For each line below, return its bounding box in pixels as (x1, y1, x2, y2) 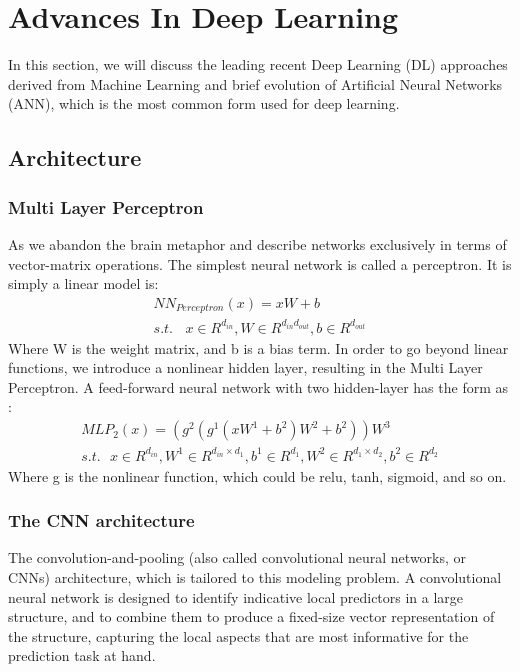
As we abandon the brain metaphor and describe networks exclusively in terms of (8, 233, 507, 254)
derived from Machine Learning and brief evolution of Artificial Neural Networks (8, 73, 503, 94)
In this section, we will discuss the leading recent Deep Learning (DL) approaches (8, 54, 508, 75)
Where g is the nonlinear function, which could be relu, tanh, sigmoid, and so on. (8, 465, 507, 486)
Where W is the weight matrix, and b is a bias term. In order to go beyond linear (8, 337, 509, 358)
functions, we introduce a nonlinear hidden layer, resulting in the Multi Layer (8, 357, 483, 378)
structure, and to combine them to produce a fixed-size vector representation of (8, 606, 495, 627)
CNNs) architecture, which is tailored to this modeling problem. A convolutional (8, 567, 502, 588)
